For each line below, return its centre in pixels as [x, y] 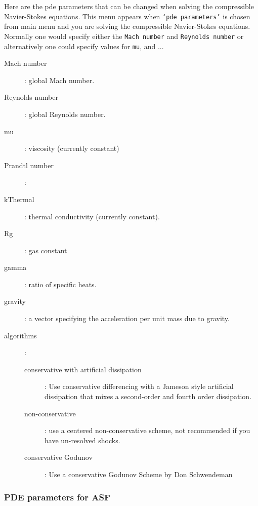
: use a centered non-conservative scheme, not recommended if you [147, 430]
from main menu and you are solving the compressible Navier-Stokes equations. [127, 26]
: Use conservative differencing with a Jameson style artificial [139, 386]
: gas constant [46, 250]
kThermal [19, 199]
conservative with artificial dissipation [83, 369]
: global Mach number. [59, 80]
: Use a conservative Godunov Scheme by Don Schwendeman [139, 474]
